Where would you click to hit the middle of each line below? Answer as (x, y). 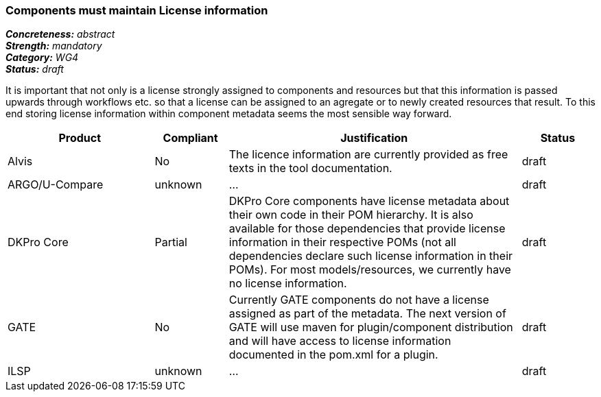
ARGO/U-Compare (56, 185)
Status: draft (35, 69)
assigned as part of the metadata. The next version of (367, 314)
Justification (374, 138)
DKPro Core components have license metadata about (369, 201)
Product (80, 138)
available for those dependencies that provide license (367, 229)
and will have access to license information (340, 341)
